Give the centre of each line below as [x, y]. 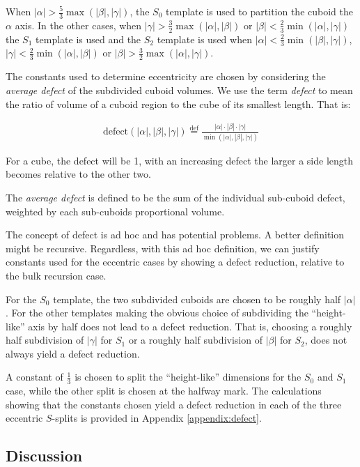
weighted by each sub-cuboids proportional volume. [115, 211]
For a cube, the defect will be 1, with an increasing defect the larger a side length [180, 160]
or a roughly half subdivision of [195, 340]
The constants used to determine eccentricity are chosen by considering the [166, 76]
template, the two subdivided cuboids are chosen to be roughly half [197, 299]
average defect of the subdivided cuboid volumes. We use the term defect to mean [179, 90]
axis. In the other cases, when [78, 25]
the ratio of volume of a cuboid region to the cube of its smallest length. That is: [178, 104]
